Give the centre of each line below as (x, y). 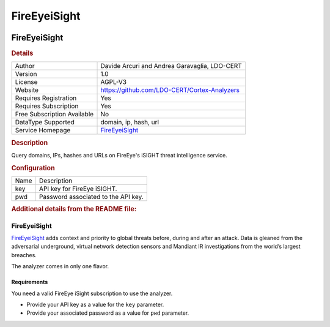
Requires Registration (46, 98)
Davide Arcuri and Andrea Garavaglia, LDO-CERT (171, 66)
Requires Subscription (47, 106)
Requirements (30, 282)
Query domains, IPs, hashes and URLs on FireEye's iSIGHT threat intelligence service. (119, 155)
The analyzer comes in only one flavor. (60, 266)
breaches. (24, 255)
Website (27, 90)
